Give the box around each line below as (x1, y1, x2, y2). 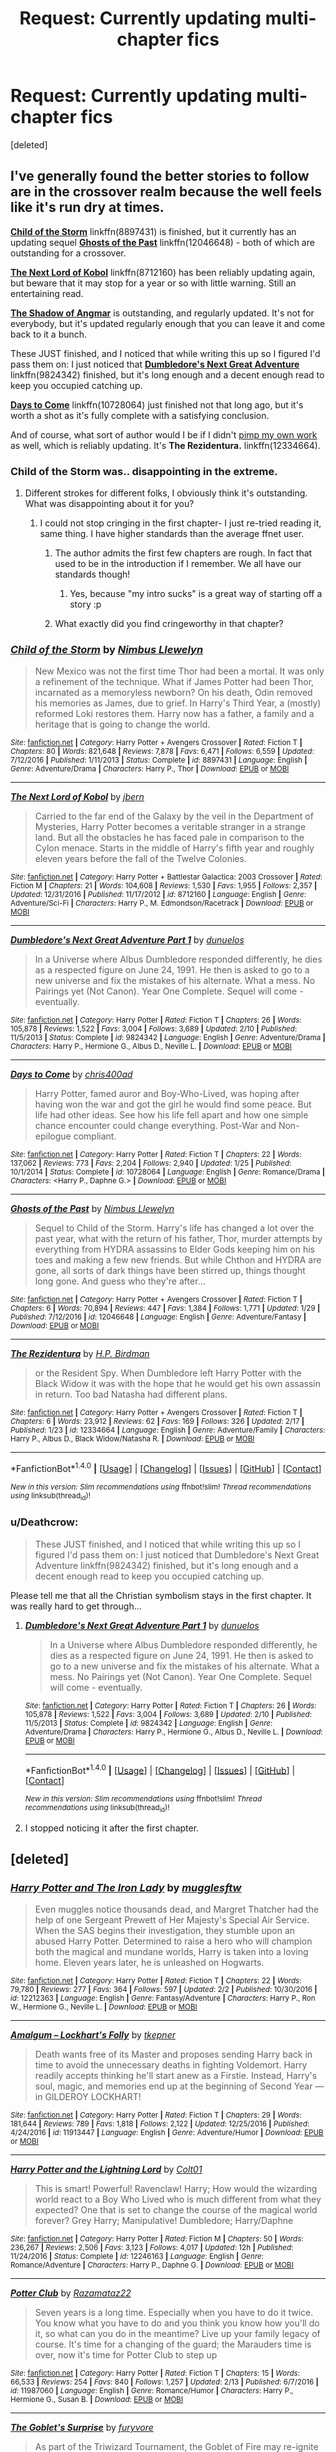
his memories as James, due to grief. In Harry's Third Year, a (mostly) (34, 697, 322, 709)
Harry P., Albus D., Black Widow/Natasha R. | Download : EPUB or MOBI (10, 1434, 255, 1444)
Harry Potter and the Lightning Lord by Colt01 (10, 2163, 203, 2176)
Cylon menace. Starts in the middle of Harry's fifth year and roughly (34, 842, 315, 854)
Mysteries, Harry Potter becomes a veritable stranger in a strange (34, 821, 307, 833)
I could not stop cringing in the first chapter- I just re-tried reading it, (39, 517, 322, 529)
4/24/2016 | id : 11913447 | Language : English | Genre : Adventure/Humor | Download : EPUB (10, 2128, 324, 2138)
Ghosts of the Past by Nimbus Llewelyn (10, 1203, 175, 1215)
